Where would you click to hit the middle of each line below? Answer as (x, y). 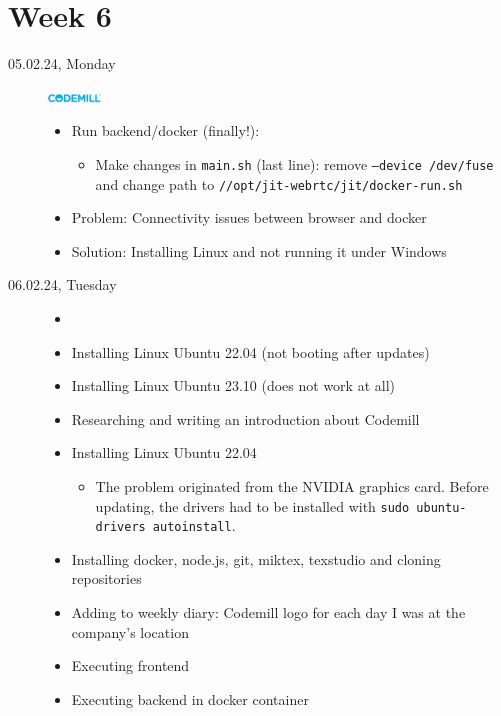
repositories (106, 578)
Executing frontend (130, 665)
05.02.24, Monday (62, 63)
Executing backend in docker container (190, 698)
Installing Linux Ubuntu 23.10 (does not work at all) (233, 385)
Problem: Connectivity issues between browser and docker (249, 217)
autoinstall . (194, 525)
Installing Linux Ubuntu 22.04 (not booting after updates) (250, 351)
